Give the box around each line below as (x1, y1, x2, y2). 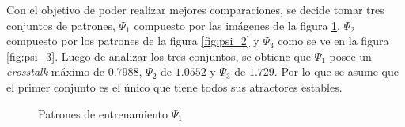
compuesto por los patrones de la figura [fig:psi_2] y (6, 32, 259, 49)
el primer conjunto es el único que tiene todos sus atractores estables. (6, 78, 343, 95)
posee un (329, 47, 372, 64)
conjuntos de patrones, (6, 17, 115, 33)
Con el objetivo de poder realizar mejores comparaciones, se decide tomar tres (6, 2, 384, 17)
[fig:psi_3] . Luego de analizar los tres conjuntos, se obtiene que (6, 47, 311, 64)
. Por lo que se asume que (274, 63, 399, 80)
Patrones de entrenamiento (38, 105, 168, 121)
